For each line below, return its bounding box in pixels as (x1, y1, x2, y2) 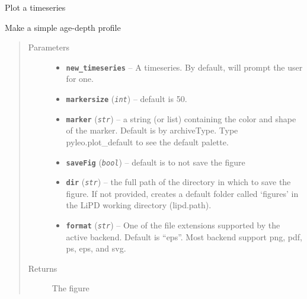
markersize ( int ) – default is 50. (66, 93, 187, 105)
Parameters (28, 41, 69, 53)
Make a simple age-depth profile (5, 21, 121, 33)
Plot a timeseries (5, 1, 66, 13)
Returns (28, 262, 57, 274)
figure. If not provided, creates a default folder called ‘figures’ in (66, 187, 299, 199)
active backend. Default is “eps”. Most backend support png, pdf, (66, 230, 302, 243)
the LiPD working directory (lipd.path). (66, 199, 212, 211)
